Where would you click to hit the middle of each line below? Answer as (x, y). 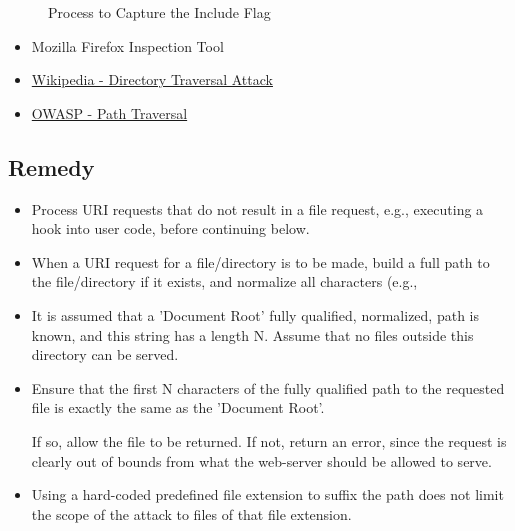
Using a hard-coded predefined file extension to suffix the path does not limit (267, 494)
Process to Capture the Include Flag (159, 12)
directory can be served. (105, 354)
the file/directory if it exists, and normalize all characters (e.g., (224, 281)
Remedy (51, 166)
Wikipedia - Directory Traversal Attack (152, 79)
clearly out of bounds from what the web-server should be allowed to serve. (261, 460)
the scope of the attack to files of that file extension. (191, 513)
